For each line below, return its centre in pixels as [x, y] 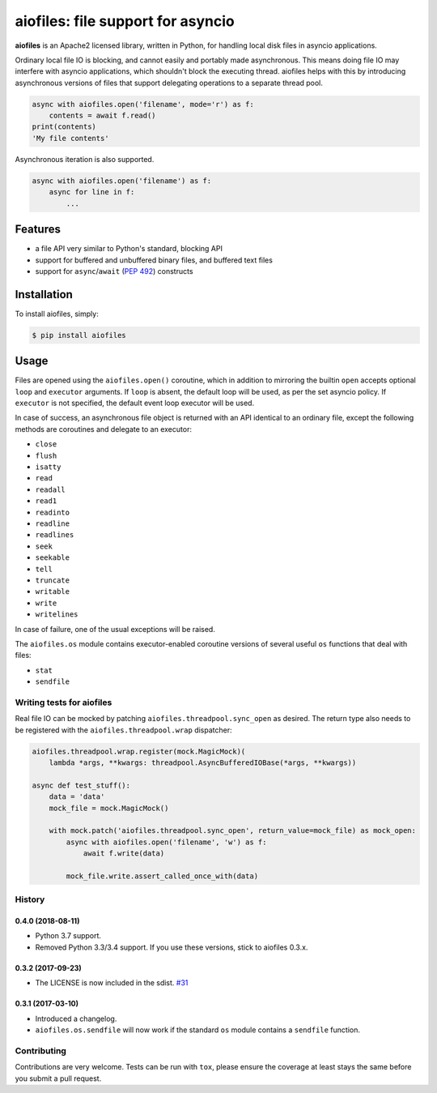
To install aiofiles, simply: [57, 314]
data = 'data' [77, 797]
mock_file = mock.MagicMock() [109, 808]
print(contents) [64, 127]
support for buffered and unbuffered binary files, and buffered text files [154, 260]
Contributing [40, 1051]
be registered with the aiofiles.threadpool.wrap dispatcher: [123, 730]
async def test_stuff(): [81, 785]
